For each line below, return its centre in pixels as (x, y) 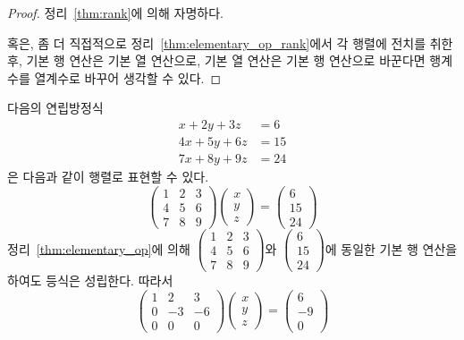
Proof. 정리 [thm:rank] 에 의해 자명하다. (115, 13)
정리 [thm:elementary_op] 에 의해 (99, 248)
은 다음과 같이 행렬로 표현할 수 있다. (108, 177)
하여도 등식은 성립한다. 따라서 (90, 280)
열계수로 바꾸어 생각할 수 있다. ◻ (128, 77)
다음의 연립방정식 (55, 108)
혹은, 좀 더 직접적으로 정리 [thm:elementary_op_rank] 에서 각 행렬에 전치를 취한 (230, 42)
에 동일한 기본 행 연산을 (391, 248)
